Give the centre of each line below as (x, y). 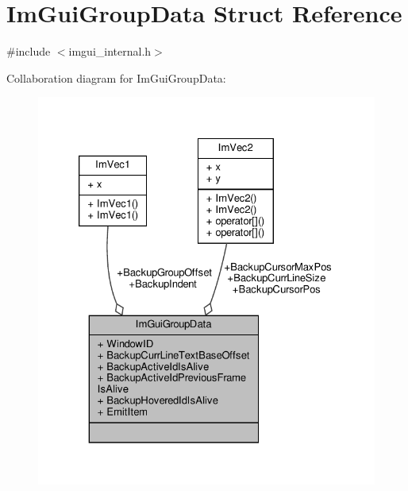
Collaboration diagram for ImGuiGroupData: (116, 77)
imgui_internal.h (110, 51)
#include (29, 51)
